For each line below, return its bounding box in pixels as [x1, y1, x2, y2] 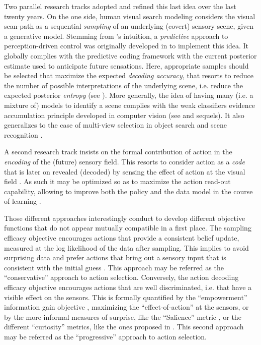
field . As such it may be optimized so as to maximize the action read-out [4, 176, 231, 187]
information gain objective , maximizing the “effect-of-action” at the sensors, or [4, 302, 249, 312]
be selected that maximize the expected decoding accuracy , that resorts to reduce [4, 70, 253, 81]
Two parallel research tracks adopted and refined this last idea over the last [4, 1, 236, 11]
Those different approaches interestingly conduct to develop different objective [4, 212, 245, 223]
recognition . [4, 129, 43, 140]
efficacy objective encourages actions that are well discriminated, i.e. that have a [4, 282, 252, 293]
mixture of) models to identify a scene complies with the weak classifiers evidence [4, 99, 255, 110]
